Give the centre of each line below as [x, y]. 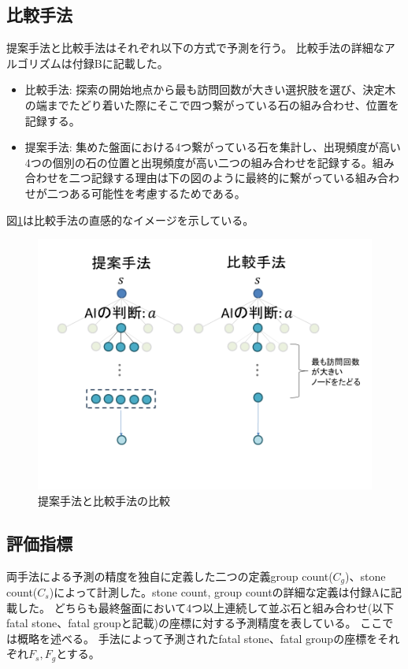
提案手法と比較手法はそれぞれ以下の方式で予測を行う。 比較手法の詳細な [195, 48]
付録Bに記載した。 [120, 63]
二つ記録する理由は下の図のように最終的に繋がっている [212, 178]
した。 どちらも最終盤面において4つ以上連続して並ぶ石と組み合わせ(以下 [206, 607]
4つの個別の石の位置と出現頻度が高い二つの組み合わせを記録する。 [198, 162]
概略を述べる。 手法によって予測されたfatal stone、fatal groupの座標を [197, 638]
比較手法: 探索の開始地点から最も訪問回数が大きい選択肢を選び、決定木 [210, 89]
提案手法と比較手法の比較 [104, 500]
